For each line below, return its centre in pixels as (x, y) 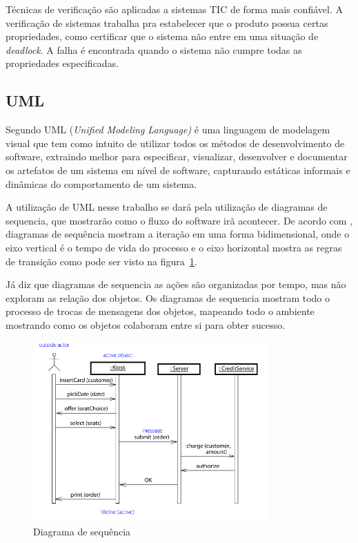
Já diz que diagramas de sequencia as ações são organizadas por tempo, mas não (176, 284)
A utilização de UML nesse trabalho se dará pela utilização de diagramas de (167, 207)
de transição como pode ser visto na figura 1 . (101, 261)
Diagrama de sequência (82, 532)
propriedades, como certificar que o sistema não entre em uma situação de (162, 36)
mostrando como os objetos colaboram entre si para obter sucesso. (146, 324)
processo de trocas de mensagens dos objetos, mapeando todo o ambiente (160, 311)
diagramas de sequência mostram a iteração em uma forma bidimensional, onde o (178, 234)
